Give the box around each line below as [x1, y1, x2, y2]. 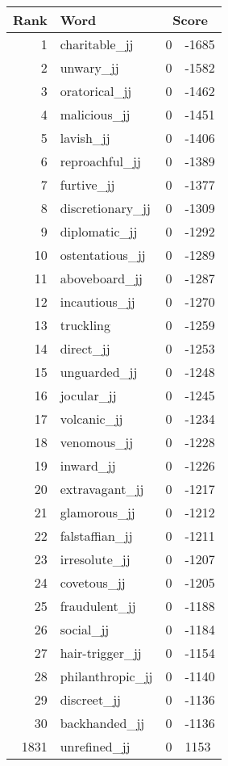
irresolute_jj [60, 550, 131, 568]
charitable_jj [60, 35, 134, 53]
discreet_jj [60, 690, 121, 709]
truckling [60, 316, 110, 334]
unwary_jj [60, 58, 119, 77]
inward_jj [60, 456, 116, 475]
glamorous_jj [60, 503, 135, 521]
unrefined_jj [60, 737, 131, 756]
